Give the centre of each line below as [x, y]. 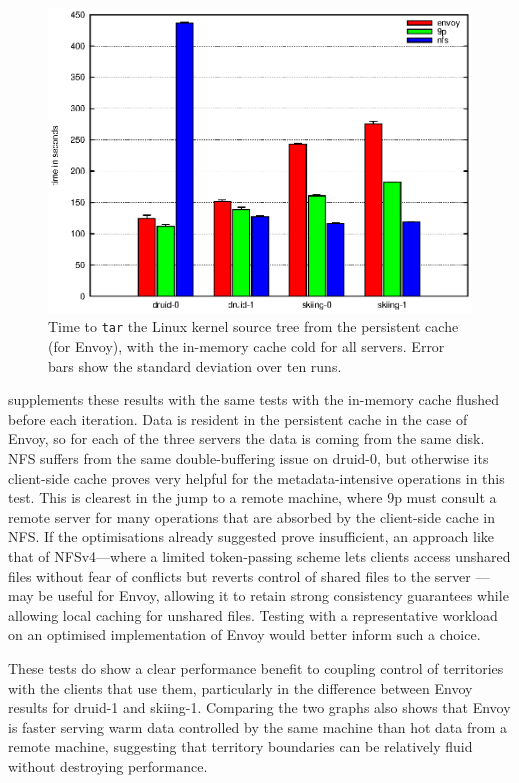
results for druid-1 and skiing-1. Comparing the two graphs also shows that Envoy [259, 707]
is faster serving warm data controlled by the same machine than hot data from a [258, 726]
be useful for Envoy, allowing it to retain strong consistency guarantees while [273, 595]
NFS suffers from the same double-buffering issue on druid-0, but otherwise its [248, 458]
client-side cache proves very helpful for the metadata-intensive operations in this [256, 477]
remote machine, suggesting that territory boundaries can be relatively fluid [240, 746]
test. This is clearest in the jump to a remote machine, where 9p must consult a [252, 497]
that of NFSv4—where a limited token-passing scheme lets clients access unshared [259, 556]
